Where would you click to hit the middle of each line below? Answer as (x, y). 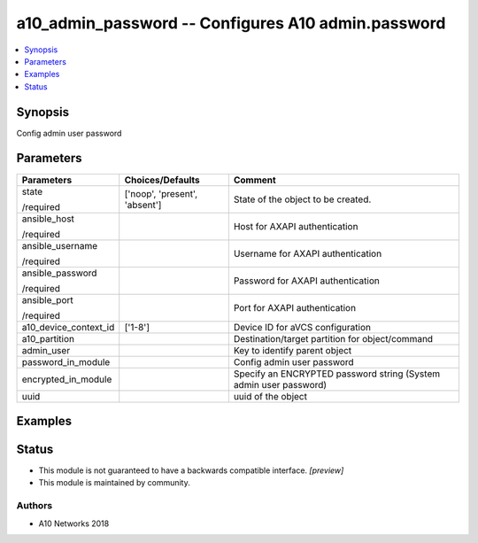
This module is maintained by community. (114, 483)
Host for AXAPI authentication (296, 226)
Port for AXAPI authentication (295, 307)
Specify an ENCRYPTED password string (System (337, 374)
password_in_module (66, 361)
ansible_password (59, 273)
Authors (35, 506)
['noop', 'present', (161, 193)
